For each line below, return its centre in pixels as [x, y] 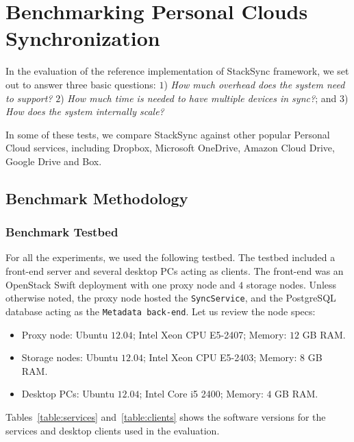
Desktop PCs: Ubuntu [68, 394]
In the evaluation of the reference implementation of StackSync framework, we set [177, 71]
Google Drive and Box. [54, 161]
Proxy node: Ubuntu [65, 334]
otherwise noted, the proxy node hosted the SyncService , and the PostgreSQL [171, 298]
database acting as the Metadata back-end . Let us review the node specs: [161, 311]
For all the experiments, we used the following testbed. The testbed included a [170, 257]
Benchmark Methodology [97, 198]
